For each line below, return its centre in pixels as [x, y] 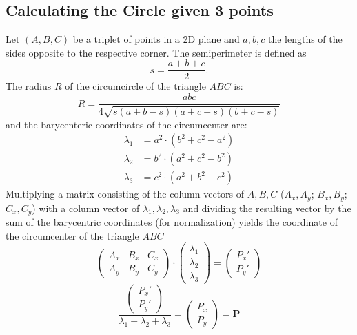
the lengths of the [305, 39]
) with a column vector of [86, 208]
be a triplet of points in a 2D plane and [156, 39]
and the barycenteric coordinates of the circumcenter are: [126, 124]
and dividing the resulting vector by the [267, 208]
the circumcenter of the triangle [72, 235]
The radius [29, 86]
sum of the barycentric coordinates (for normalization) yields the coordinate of [172, 222]
